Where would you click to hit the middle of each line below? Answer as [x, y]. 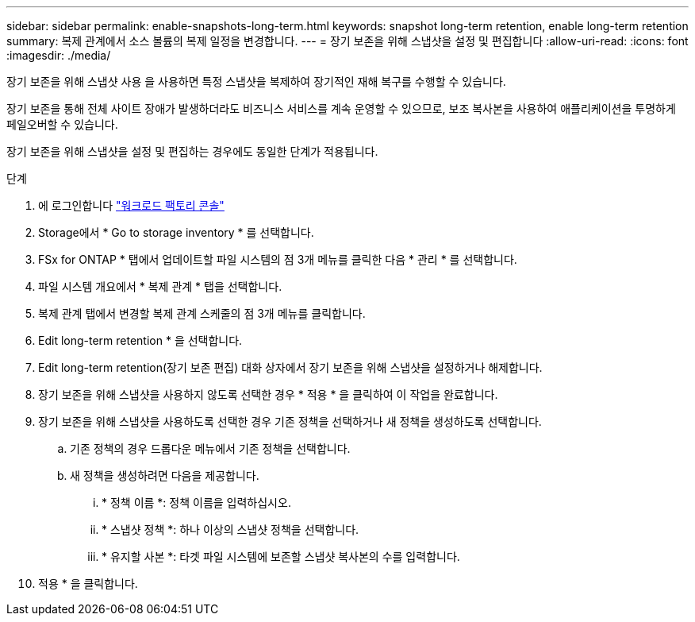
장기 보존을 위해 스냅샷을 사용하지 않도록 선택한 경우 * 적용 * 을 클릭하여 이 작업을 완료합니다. [268, 394]
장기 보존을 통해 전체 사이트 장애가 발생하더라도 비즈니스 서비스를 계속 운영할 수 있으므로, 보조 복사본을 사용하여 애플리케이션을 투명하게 [341, 108]
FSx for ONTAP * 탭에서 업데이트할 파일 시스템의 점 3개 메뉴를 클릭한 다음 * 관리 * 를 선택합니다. [278, 259]
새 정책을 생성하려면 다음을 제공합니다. [165, 475]
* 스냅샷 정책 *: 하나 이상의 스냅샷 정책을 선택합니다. [230, 529]
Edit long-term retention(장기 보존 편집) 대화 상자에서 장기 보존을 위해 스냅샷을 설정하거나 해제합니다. [290, 367]
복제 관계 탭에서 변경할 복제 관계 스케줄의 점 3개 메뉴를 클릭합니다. [202, 313]
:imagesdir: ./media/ [59, 55]
